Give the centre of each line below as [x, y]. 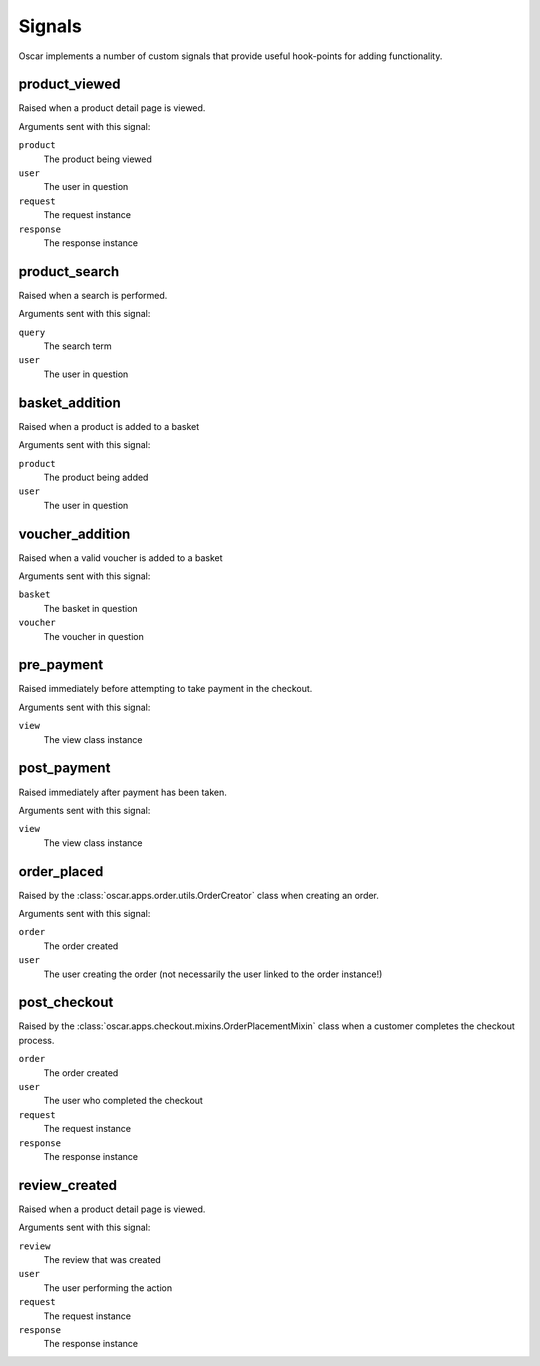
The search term [77, 346]
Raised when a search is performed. [93, 295]
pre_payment [61, 665]
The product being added [96, 477]
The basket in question [91, 608]
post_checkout [66, 1002]
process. [36, 1040]
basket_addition [69, 402]
